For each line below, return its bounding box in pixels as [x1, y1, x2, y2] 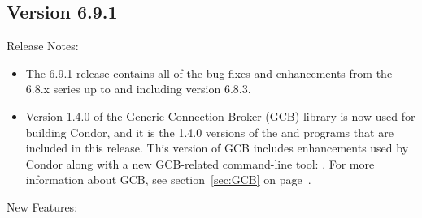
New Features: [7, 198, 78, 215]
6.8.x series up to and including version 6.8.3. [25, 80, 251, 97]
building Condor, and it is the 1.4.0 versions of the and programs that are [25, 123, 394, 140]
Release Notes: [7, 37, 79, 54]
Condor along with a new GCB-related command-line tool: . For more [25, 155, 375, 172]
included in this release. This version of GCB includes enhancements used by [25, 139, 409, 156]
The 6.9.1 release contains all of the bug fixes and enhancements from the [25, 64, 393, 81]
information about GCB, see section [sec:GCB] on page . [25, 171, 311, 188]
